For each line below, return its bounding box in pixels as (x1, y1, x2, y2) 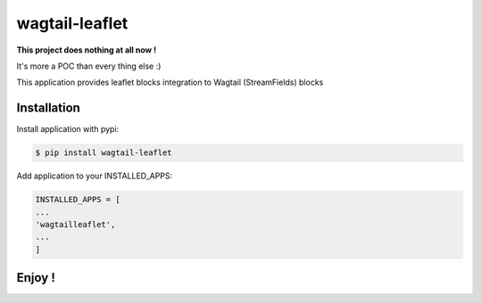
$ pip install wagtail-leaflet (35, 148, 173, 158)
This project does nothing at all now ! (16, 45, 157, 55)
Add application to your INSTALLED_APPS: (16, 170, 173, 182)
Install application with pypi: (16, 124, 120, 135)
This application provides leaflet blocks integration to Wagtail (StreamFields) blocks (16, 77, 324, 88)
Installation (16, 101, 80, 116)
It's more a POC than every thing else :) (16, 61, 162, 71)
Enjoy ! (16, 270, 55, 285)
